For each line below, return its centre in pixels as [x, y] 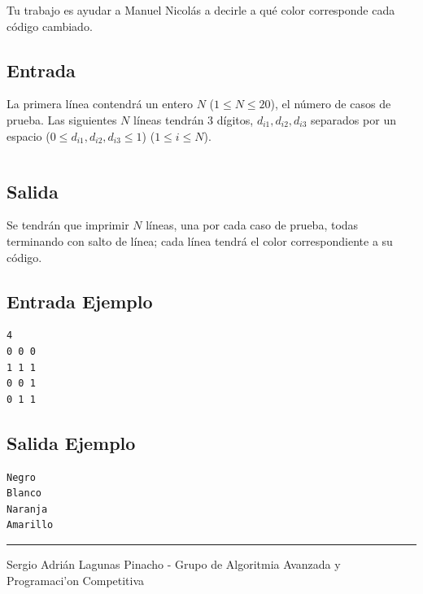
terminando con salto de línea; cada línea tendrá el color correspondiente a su [200, 240]
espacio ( [28, 135]
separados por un [353, 119]
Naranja [27, 509]
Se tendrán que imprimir [68, 225]
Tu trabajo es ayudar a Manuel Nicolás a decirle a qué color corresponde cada [201, 10]
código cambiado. [50, 26]
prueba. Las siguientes [62, 119]
